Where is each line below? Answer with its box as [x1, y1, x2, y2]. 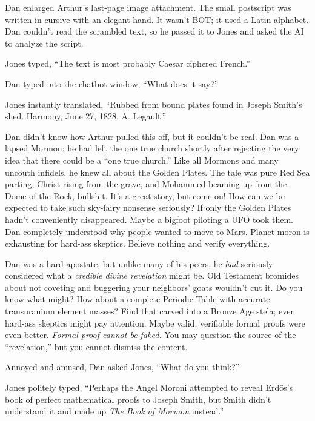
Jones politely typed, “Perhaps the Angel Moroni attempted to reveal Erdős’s [5, 381, 293, 394]
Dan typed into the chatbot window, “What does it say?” [5, 77, 219, 90]
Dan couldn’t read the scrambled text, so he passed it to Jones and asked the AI [5, 25, 304, 38]
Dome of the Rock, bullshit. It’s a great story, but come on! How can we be [5, 189, 285, 202]
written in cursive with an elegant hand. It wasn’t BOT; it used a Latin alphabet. [5, 13, 309, 25]
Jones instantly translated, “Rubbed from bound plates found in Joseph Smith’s [5, 98, 302, 110]
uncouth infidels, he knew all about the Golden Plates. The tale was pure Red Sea [5, 165, 310, 178]
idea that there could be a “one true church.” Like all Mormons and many [5, 153, 279, 166]
